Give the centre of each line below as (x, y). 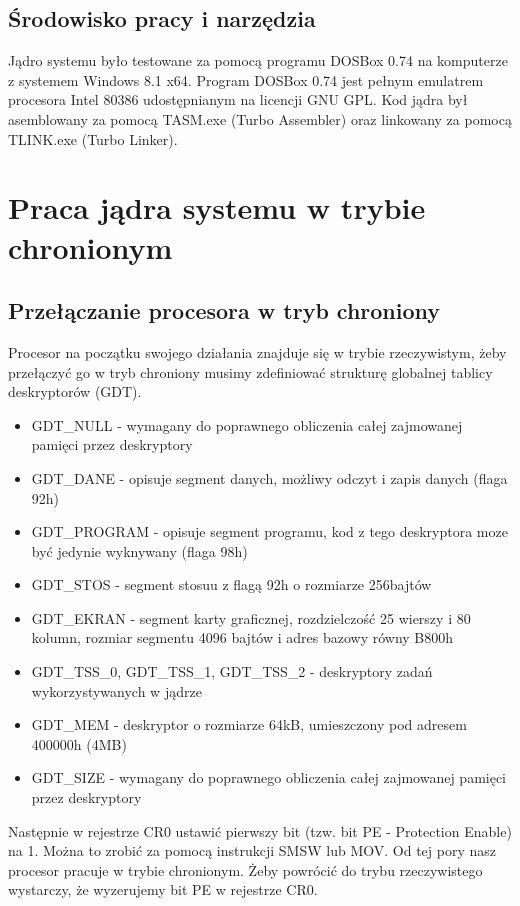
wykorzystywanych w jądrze (116, 690)
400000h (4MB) (79, 743)
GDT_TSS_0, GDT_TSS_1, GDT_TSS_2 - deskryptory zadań (232, 671)
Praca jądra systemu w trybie (217, 207)
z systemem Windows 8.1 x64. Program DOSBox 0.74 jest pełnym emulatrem (246, 79)
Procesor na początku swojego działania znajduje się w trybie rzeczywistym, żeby (257, 351)
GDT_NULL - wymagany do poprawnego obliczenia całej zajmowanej (247, 424)
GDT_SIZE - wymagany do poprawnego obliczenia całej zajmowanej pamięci (269, 777)
